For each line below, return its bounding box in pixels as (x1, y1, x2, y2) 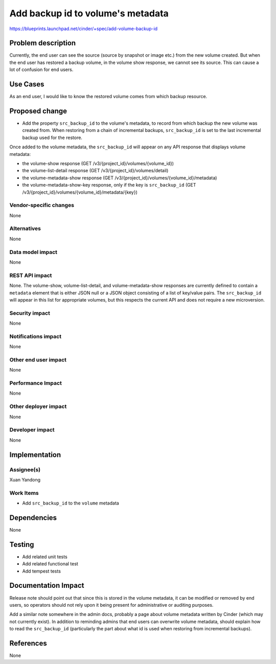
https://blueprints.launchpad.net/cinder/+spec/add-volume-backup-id (9, 26, 158, 32)
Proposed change (9, 106, 67, 115)
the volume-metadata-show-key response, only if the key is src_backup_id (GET (22, 182, 196, 188)
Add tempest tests (22, 568, 61, 574)
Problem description (9, 39, 76, 48)
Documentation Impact (9, 581, 84, 590)
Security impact (9, 309, 51, 316)
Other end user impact (9, 356, 66, 363)
